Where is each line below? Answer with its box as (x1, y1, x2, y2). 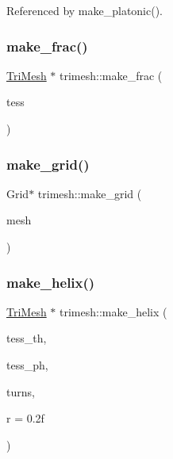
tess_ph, (6, 357, 48, 373)
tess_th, (6, 330, 47, 346)
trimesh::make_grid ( (37, 185, 142, 201)
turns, (6, 383, 35, 400)
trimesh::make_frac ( (60, 67, 163, 83)
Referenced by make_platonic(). (6, 2, 163, 18)
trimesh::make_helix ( (60, 303, 167, 319)
